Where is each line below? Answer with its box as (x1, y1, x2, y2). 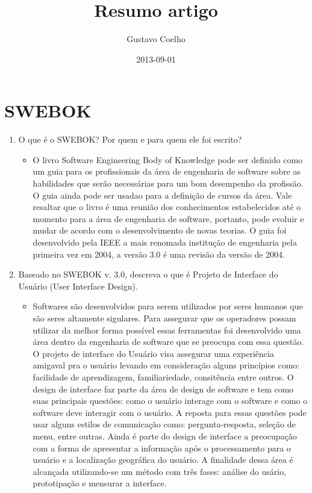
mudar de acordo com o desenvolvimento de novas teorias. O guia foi (33, 224, 287, 237)
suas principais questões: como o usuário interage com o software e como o (33, 394, 308, 407)
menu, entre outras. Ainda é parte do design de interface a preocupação (33, 429, 297, 442)
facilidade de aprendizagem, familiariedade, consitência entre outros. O (33, 370, 294, 383)
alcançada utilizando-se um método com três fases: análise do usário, (33, 465, 287, 477)
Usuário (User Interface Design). (18, 279, 138, 292)
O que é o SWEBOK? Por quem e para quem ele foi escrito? (18, 133, 242, 146)
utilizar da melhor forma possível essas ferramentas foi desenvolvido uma (33, 323, 301, 336)
